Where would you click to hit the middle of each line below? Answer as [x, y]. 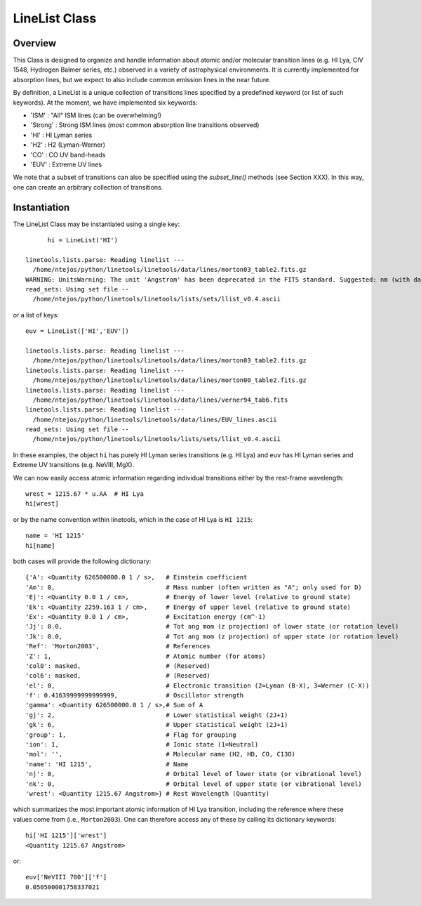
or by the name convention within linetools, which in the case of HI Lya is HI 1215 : [133, 519]
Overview [35, 43]
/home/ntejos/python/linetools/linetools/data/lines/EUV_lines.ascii [155, 419]
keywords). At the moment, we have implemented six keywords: [105, 103]
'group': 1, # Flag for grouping [131, 735]
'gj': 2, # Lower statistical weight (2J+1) [157, 715]
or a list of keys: [36, 315]
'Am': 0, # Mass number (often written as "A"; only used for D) [194, 587]
